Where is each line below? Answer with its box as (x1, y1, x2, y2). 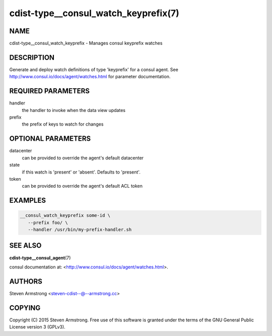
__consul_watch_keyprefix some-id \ (20, 212, 111, 218)
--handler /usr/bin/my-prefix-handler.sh (28, 227, 132, 233)
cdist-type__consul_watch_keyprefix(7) (9, 8, 180, 19)
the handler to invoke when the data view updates (22, 107, 126, 113)
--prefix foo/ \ (28, 219, 68, 226)
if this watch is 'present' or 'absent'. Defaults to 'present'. (22, 169, 141, 175)
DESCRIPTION (9, 53, 55, 62)
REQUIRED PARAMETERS (9, 87, 90, 95)
